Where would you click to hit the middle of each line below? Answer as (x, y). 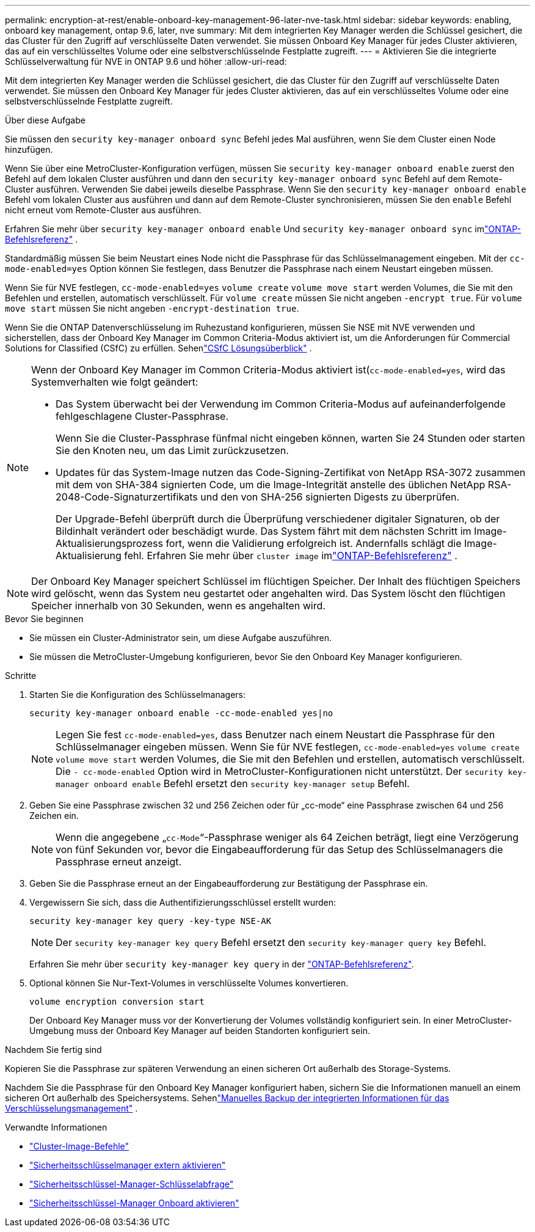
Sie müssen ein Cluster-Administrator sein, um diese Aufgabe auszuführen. (181, 638)
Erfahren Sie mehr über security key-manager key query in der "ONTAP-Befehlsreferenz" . (222, 964)
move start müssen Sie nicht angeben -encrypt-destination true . (152, 308)
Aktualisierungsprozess (109, 543)
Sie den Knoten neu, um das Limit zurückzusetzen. (172, 450)
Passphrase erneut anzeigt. (119, 862)
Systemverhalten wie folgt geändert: (115, 382)
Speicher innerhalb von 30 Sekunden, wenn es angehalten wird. (178, 606)
